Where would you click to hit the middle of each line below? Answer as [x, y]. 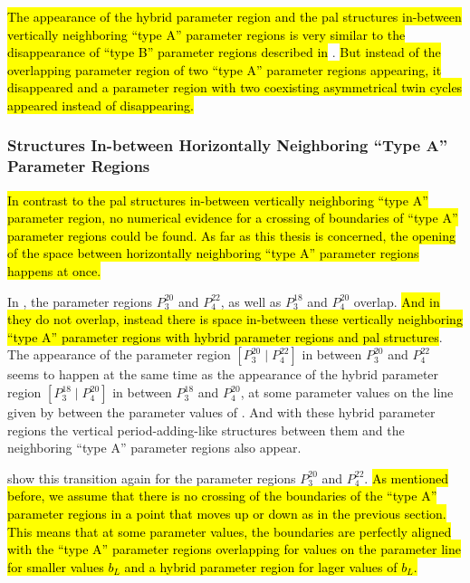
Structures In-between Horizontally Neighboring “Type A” [227, 145]
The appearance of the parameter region [119, 354]
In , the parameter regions [80, 301]
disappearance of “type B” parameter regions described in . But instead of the [224, 52]
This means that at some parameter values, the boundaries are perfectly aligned [230, 531]
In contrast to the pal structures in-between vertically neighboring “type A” [218, 200]
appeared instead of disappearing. [101, 105]
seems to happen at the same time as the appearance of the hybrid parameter [223, 374]
